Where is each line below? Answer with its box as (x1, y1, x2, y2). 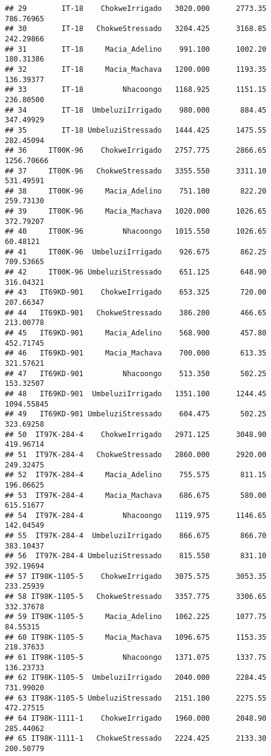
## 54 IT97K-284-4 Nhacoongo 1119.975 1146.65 (5, 511, 267, 520)
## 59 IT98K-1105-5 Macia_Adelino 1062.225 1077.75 (5, 612, 267, 621)
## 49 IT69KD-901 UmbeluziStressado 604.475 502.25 (5, 410, 267, 419)
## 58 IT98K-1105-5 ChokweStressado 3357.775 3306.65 (5, 592, 267, 601)
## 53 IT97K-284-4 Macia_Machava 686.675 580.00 (5, 491, 267, 500)
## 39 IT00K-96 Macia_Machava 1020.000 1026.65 (5, 207, 267, 216)
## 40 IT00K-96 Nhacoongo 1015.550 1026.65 (5, 227, 267, 236)
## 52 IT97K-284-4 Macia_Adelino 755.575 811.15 (5, 471, 267, 480)
